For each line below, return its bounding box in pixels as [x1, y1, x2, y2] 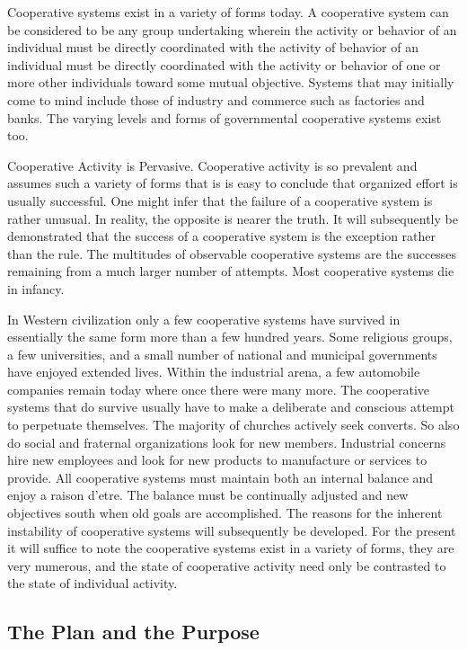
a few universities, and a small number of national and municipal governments [7, 344, 437, 363]
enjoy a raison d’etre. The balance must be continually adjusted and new [7, 485, 409, 504]
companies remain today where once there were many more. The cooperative [7, 379, 430, 398]
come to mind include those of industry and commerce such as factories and [7, 90, 425, 109]
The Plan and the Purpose [7, 618, 260, 646]
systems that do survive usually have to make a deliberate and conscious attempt [7, 397, 454, 416]
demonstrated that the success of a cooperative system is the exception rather [7, 227, 436, 245]
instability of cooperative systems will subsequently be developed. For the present [7, 521, 456, 539]
